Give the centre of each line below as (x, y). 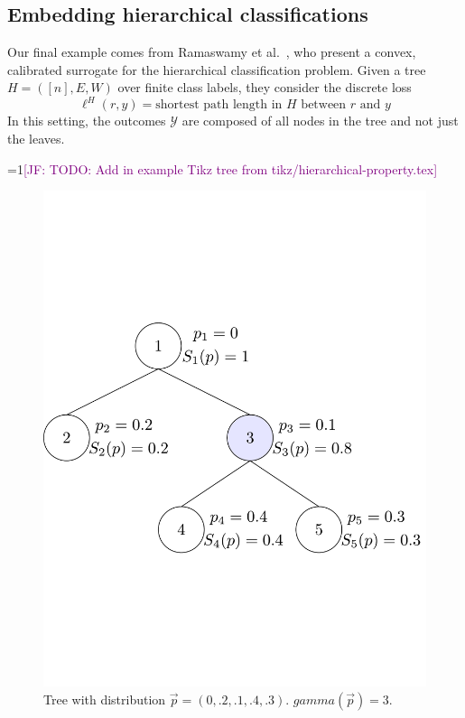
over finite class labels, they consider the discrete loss (265, 87)
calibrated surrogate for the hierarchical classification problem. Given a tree (217, 69)
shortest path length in (219, 105)
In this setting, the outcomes (87, 121)
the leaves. (36, 139)
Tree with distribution (105, 699)
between (324, 105)
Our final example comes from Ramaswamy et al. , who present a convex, (212, 52)
